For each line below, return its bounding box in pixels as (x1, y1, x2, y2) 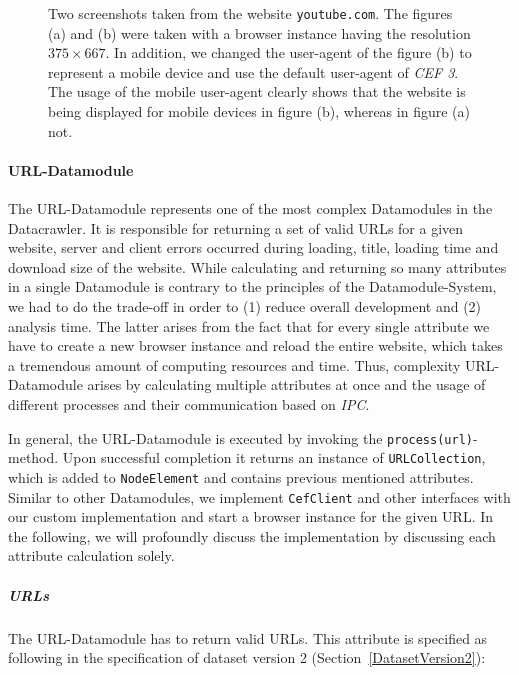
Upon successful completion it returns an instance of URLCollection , (62, 447, 486, 468)
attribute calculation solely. (8, 545, 175, 566)
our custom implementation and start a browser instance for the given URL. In (8, 506, 494, 527)
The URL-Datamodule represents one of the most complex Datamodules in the (8, 198, 493, 219)
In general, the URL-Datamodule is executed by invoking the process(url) (8, 427, 473, 448)
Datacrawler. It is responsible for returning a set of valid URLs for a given (8, 217, 464, 238)
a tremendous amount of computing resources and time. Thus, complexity (8, 354, 461, 375)
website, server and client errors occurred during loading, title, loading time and (8, 237, 499, 258)
